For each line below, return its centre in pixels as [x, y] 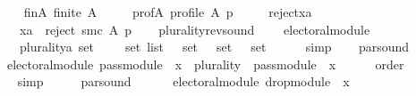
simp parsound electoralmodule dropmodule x [183, 81]
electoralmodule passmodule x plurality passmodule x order [205, 64]
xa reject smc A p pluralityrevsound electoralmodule [195, 29]
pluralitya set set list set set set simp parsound [214, 47]
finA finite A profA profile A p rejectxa [168, 12]
